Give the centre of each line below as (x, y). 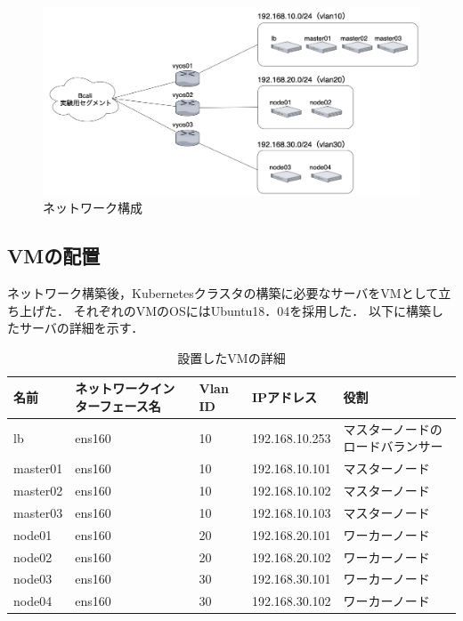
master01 (38, 468)
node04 (33, 601)
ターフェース (112, 405)
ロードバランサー (393, 446)
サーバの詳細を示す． (81, 328)
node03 (33, 579)
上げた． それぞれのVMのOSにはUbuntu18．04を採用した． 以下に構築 (225, 310)
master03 (38, 512)
